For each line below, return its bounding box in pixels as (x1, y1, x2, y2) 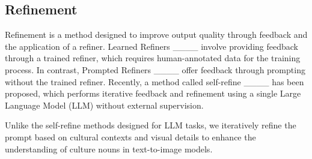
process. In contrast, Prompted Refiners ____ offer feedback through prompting (5, 63, 305, 76)
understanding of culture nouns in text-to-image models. (5, 142, 213, 155)
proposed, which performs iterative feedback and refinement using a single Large (5, 87, 301, 100)
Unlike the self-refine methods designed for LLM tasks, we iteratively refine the (5, 119, 296, 131)
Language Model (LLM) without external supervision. (5, 98, 204, 111)
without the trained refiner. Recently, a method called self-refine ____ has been (5, 75, 304, 88)
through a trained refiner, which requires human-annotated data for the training (5, 52, 301, 64)
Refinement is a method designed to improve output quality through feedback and (5, 28, 308, 41)
